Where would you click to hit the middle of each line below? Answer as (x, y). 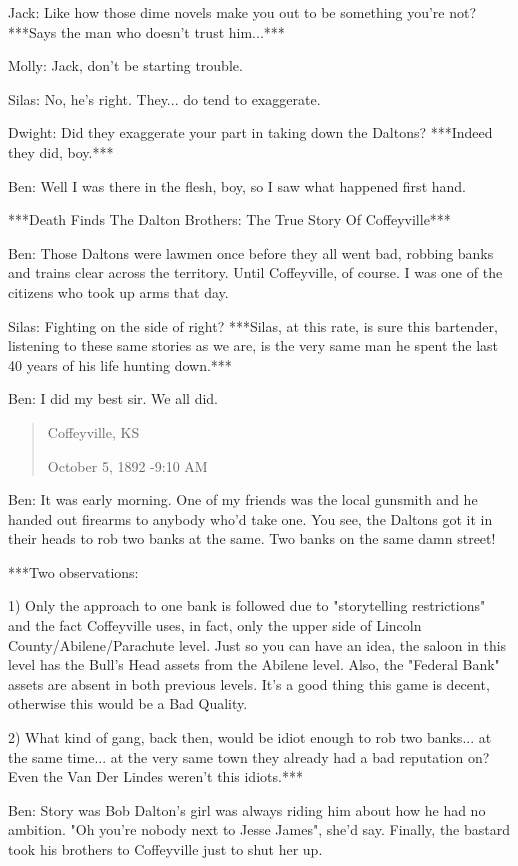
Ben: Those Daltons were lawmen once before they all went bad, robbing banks (251, 252)
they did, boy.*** (61, 151)
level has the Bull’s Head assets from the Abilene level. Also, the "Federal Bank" (254, 664)
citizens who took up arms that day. (118, 291)
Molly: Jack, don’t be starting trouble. (125, 65)
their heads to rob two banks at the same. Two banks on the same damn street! (252, 538)
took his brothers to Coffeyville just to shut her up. (165, 849)
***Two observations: (73, 571)
